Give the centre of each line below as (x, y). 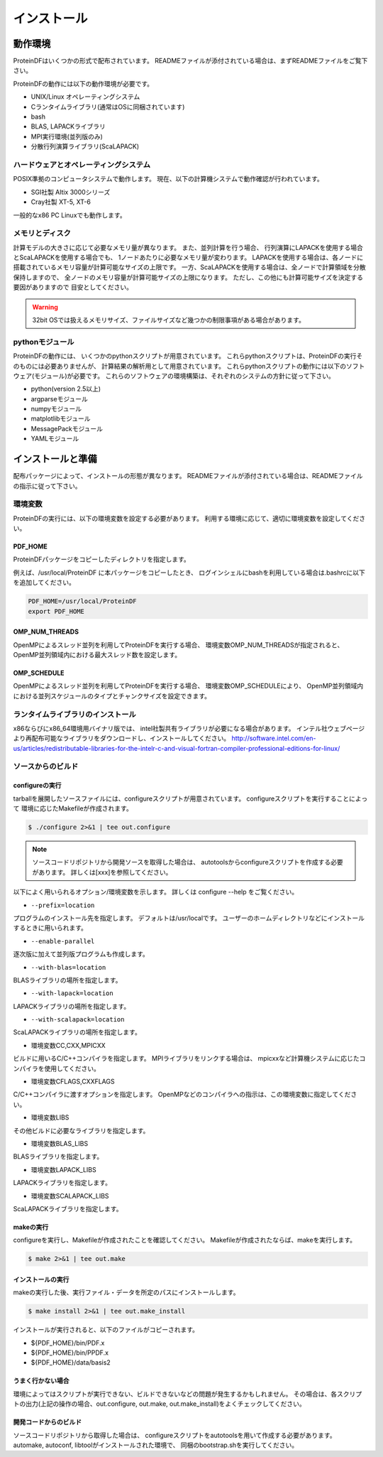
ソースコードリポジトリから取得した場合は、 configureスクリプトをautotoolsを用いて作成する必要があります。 (174, 1435)
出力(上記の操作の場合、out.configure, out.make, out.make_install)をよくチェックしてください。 (165, 1404)
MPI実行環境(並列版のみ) (67, 136)
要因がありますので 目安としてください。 (73, 287)
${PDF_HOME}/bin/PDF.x (68, 1343)
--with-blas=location (68, 967)
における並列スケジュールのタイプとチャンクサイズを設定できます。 (112, 695)
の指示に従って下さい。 (47, 486)
